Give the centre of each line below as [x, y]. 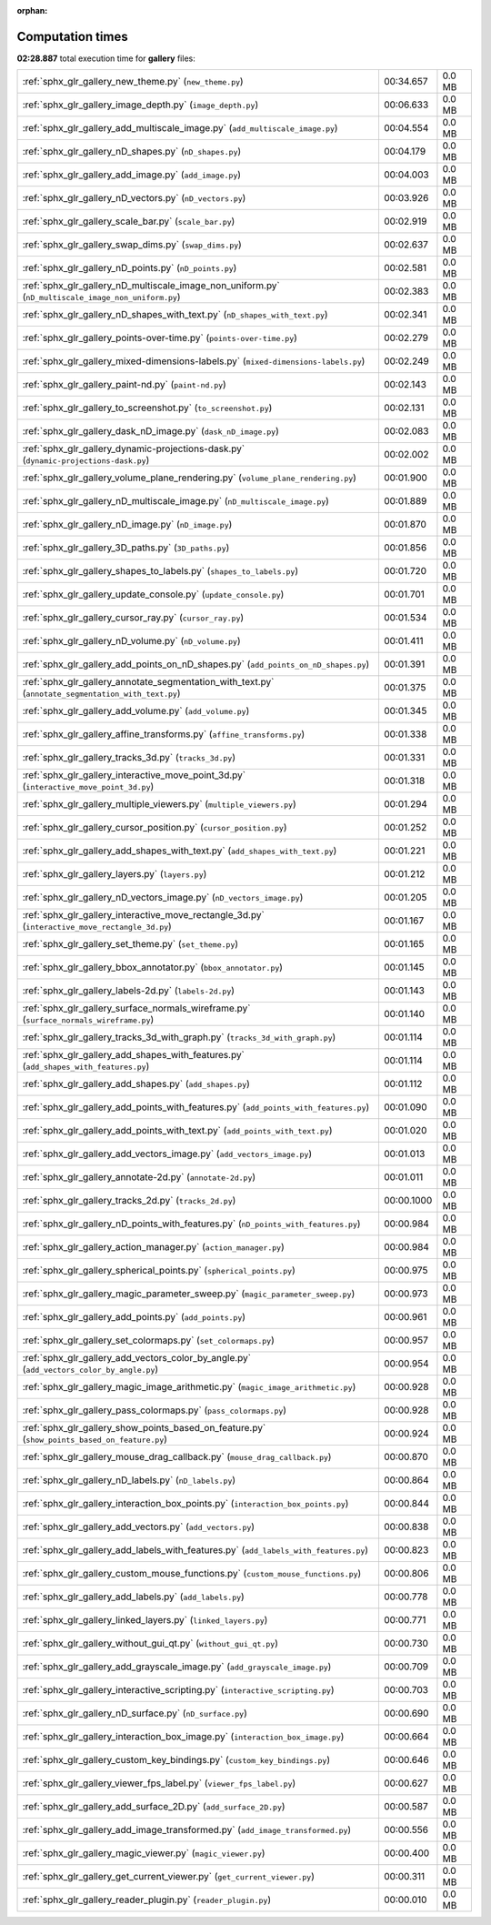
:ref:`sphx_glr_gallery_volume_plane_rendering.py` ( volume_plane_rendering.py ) [189, 478]
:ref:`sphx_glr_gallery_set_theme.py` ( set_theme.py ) [130, 944]
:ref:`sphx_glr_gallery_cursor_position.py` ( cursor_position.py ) [155, 828]
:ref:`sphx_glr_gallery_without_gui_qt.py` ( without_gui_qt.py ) [150, 1644]
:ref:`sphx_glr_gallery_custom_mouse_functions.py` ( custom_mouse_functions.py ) [192, 1574]
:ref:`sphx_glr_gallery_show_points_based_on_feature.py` [144, 1428]
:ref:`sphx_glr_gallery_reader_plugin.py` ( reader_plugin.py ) [147, 1900]
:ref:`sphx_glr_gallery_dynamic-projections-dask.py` [134, 448]
